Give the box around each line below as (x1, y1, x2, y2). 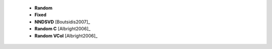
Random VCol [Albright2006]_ (34, 33, 98, 39)
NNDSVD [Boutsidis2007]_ (34, 19, 90, 25)
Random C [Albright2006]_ (34, 26, 91, 32)
